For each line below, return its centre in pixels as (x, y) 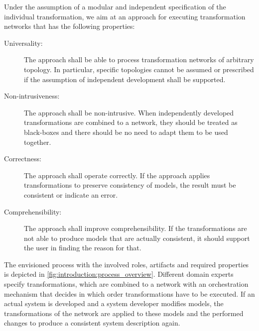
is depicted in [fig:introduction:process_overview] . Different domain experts (119, 274)
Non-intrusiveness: (32, 96)
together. (38, 142)
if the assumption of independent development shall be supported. (125, 79)
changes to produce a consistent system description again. (92, 323)
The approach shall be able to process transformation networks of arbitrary (139, 59)
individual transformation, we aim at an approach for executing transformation (125, 16)
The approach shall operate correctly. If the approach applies (117, 175)
